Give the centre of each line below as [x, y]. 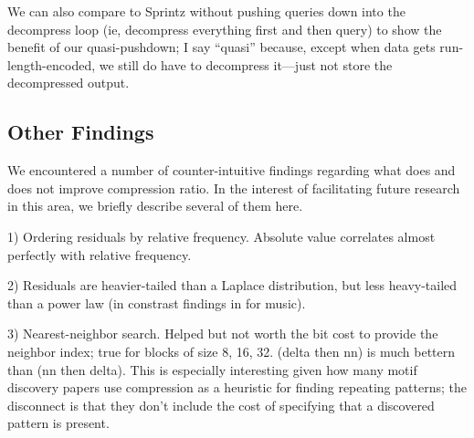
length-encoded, [52, 64]
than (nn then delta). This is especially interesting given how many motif [212, 369]
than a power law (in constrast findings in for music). [157, 302]
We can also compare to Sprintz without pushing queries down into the [206, 11]
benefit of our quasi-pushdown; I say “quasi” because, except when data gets [221, 47]
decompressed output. [68, 83]
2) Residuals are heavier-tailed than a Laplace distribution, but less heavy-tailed [232, 285]
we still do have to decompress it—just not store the [246, 64]
